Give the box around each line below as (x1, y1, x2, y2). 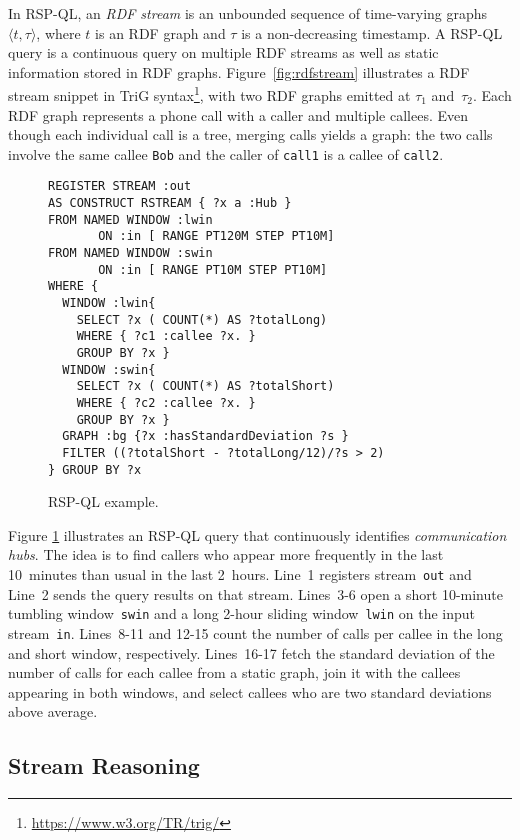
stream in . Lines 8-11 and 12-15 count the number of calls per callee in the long (8, 622, 503, 643)
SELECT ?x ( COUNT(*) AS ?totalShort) (76, 379, 335, 394)
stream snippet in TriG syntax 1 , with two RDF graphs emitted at (8, 82, 411, 106)
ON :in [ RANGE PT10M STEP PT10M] (98, 262, 328, 277)
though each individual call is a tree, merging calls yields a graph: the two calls (8, 124, 493, 145)
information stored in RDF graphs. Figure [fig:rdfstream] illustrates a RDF (8, 61, 470, 82)
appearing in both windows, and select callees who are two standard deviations (8, 681, 492, 702)
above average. (8, 701, 98, 722)
